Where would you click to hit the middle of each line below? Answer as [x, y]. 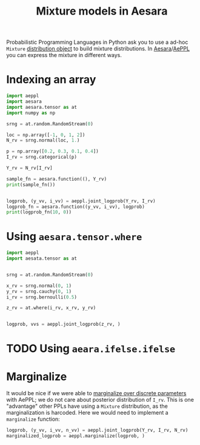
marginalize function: [33, 419]
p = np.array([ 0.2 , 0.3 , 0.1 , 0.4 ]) [52, 151]
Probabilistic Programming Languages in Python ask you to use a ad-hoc [97, 42]
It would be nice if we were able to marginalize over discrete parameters [96, 393]
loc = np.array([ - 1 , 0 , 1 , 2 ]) [46, 135]
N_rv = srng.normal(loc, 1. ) [43, 140]
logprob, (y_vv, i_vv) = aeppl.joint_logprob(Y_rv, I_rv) [81, 201]
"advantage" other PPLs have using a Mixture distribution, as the [87, 406]
